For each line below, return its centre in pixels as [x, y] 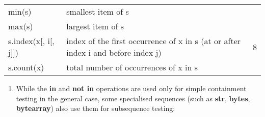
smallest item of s [98, 11]
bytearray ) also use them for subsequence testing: [96, 108]
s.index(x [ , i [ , [31, 41]
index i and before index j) [114, 52]
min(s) [20, 11]
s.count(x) [26, 67]
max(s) [21, 26]
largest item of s [95, 26]
